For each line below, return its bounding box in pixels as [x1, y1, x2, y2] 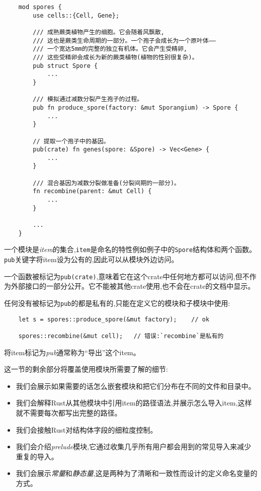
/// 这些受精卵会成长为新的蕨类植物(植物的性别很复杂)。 [33, 53, 198, 61]
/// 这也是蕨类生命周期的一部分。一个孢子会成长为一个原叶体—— [33, 37, 216, 44]
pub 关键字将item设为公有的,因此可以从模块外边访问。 [4, 254, 179, 265]
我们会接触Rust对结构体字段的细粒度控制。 [16, 424, 157, 435]
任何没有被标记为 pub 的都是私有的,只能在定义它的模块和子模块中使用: [4, 297, 230, 308]
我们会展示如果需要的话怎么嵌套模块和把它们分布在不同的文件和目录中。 [16, 380, 255, 391]
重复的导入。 [16, 451, 58, 461]
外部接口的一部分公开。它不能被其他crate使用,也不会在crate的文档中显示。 [11, 281, 255, 291]
